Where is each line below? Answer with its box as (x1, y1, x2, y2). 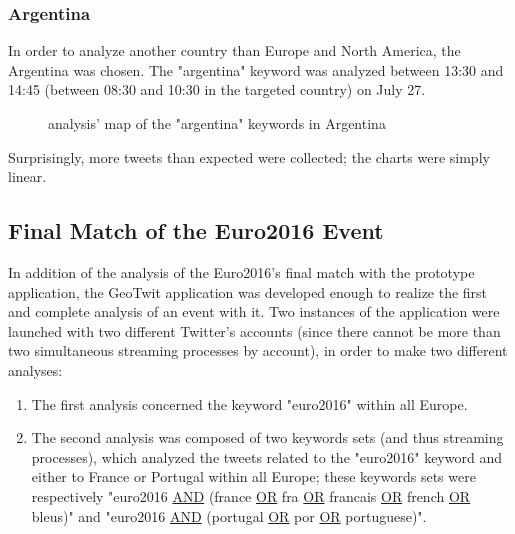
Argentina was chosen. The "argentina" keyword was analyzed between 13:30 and (8, 59, 504, 80)
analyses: (8, 359, 63, 380)
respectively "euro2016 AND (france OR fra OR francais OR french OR (31, 485, 471, 506)
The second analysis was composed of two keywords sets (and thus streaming (31, 427, 504, 448)
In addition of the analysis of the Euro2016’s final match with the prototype (8, 261, 475, 282)
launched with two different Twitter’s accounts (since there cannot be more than (8, 320, 501, 341)
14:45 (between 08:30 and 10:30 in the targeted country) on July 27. (8, 79, 426, 100)
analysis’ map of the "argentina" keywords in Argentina (48, 113, 386, 133)
